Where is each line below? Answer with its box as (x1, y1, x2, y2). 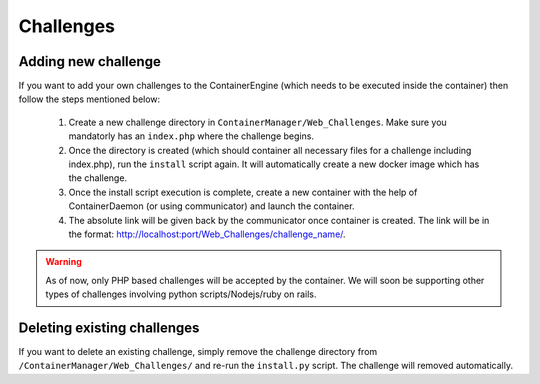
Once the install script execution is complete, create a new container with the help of (68, 186, 418, 198)
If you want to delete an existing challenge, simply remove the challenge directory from (18, 346, 378, 358)
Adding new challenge (18, 53, 162, 70)
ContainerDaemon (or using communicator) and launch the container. (68, 200, 355, 212)
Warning (45, 256, 82, 268)
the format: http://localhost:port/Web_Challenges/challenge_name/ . (68, 228, 346, 240)
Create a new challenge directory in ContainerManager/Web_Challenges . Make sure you (68, 116, 447, 128)
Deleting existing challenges (18, 319, 200, 336)
